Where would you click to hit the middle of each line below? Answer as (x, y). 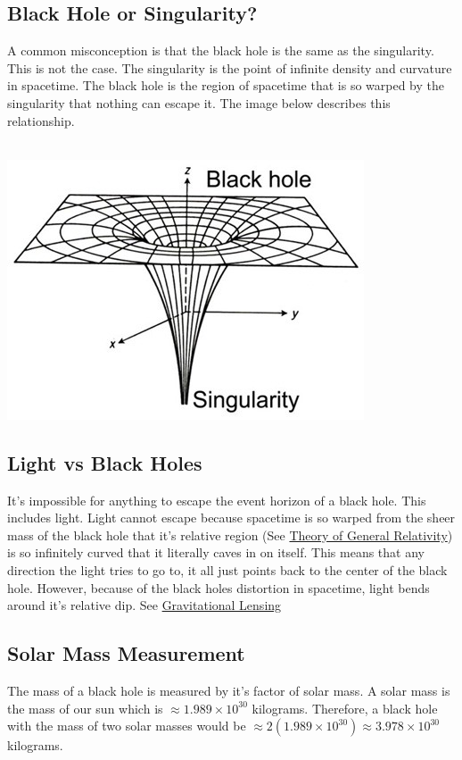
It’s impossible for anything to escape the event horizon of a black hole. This (217, 500)
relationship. (41, 120)
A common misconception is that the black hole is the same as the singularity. (221, 50)
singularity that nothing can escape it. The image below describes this (199, 102)
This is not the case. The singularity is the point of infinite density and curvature (230, 67)
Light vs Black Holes (105, 462)
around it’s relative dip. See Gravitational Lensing (144, 605)
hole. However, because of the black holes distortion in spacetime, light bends (219, 587)
